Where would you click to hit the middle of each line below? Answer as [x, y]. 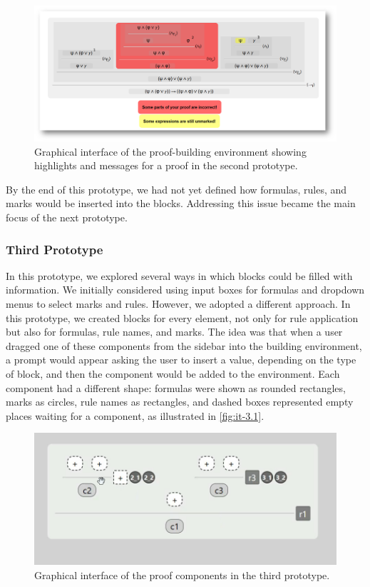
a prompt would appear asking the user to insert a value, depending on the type [181, 360]
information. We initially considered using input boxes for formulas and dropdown [185, 290]
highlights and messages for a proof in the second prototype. [166, 165]
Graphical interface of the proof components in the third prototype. [182, 575]
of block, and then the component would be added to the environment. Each [173, 373]
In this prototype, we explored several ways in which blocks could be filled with [179, 275]
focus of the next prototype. [67, 217]
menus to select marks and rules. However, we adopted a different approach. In [178, 304]
